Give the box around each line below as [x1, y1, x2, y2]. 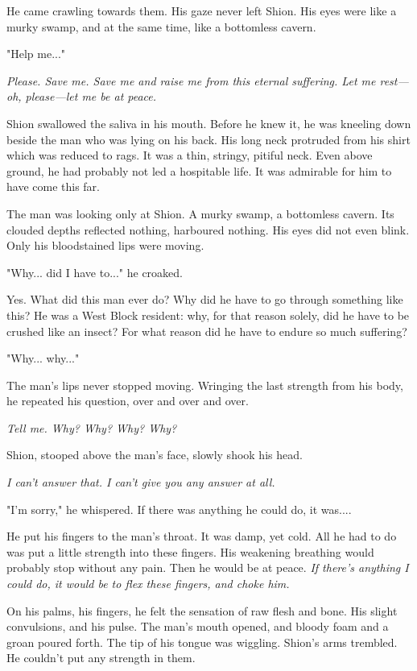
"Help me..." [6, 45, 66, 62]
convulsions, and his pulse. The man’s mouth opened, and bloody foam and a [6, 618, 389, 635]
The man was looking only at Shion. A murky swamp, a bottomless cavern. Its [6, 205, 394, 222]
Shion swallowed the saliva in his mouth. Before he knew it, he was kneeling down [6, 114, 411, 131]
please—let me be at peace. [25, 88, 157, 105]
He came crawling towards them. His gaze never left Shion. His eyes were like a [6, 2, 397, 19]
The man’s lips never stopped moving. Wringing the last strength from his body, [6, 376, 403, 393]
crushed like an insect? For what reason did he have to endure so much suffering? [6, 322, 407, 339]
